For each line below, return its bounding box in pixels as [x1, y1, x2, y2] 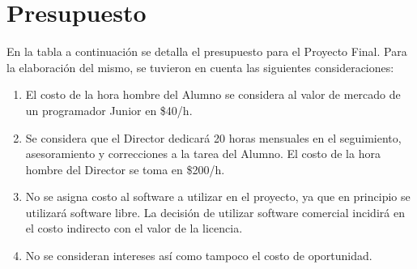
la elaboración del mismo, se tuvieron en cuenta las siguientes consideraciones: [6, 58, 394, 75]
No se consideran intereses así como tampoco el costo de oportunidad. [25, 247, 372, 264]
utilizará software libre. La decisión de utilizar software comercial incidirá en [25, 203, 405, 220]
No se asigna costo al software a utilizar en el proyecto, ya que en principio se [25, 188, 411, 205]
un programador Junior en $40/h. [25, 101, 193, 118]
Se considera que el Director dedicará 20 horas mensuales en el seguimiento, [25, 129, 402, 146]
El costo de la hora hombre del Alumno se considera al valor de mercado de [25, 86, 401, 103]
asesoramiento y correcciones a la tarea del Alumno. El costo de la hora [25, 145, 381, 162]
